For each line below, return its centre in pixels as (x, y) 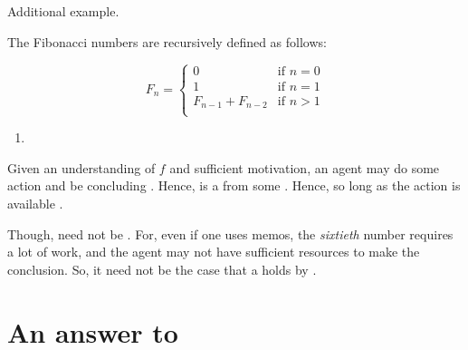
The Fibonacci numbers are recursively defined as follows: (167, 41)
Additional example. (63, 11)
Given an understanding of (81, 167)
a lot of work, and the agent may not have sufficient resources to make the (214, 252)
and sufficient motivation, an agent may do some (305, 167)
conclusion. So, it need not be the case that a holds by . (162, 269)
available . (35, 204)
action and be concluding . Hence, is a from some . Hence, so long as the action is (234, 185)
